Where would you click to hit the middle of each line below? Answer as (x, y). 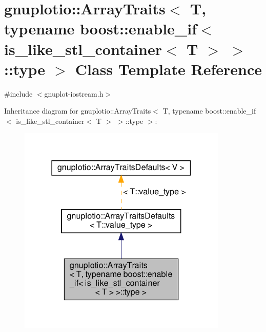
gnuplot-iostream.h (74, 93)
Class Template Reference (169, 69)
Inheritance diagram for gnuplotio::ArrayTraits (78, 111)
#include (18, 93)
